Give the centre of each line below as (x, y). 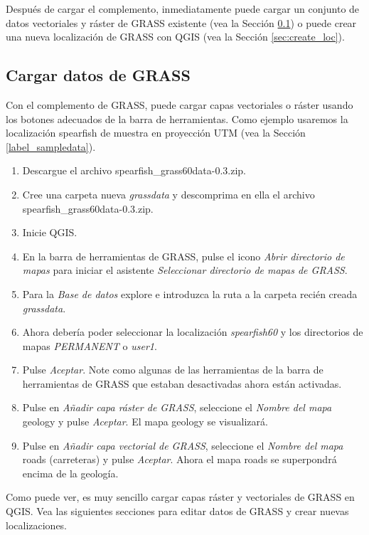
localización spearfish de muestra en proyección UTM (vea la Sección (156, 133)
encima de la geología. (70, 473)
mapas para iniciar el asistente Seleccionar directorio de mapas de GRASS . (185, 270)
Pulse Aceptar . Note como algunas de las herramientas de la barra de (173, 370)
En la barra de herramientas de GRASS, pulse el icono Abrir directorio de (183, 256)
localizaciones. (37, 525)
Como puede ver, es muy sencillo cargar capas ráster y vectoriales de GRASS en (180, 497)
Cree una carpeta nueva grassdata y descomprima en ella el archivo (169, 194)
